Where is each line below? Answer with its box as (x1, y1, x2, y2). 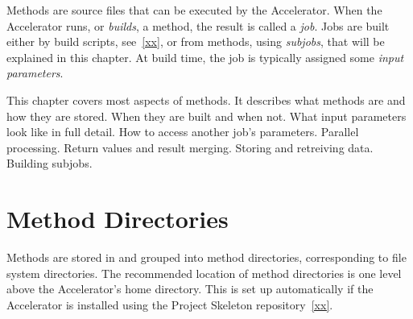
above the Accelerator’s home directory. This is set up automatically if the (6, 280, 374, 297)
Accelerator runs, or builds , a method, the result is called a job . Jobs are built (6, 17, 390, 34)
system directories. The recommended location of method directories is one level (6, 264, 402, 281)
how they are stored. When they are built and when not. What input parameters (6, 107, 407, 124)
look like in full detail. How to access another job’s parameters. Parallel (6, 123, 359, 140)
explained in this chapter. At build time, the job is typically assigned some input (6, 48, 404, 65)
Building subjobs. (6, 155, 93, 172)
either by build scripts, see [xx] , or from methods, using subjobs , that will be (6, 33, 385, 50)
